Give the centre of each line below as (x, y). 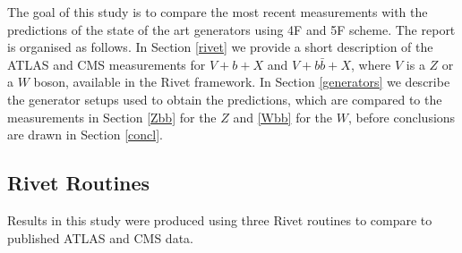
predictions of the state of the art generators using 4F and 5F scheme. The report (231, 29)
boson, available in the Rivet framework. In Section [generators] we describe (242, 82)
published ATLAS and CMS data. (100, 237)
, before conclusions (402, 117)
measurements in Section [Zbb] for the (112, 117)
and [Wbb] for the (283, 117)
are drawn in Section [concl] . (85, 135)
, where (371, 64)
